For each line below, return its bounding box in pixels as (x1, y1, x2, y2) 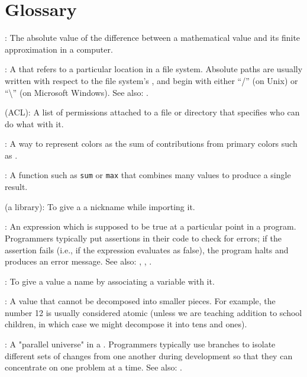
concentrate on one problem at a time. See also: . (5, 361, 182, 373)
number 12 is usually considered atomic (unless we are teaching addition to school (5, 306, 302, 318)
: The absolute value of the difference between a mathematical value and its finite (5, 31, 300, 44)
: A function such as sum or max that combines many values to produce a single (5, 169, 291, 181)
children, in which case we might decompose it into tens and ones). (5, 318, 247, 330)
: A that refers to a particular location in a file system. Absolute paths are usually (5, 63, 303, 75)
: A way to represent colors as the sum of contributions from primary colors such (5, 137, 298, 150)
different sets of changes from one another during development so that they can (5, 349, 293, 362)
